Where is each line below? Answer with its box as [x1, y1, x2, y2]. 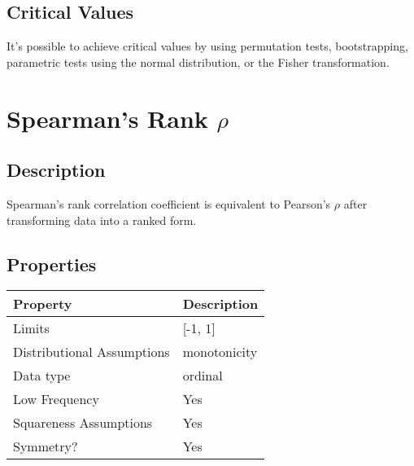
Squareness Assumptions [13, 413, 153, 433]
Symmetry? [13, 437, 78, 456]
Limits [13, 319, 50, 338]
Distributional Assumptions [13, 342, 170, 362]
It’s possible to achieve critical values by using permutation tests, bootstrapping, [7, 37, 408, 55]
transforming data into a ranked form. [7, 211, 197, 228]
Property [13, 294, 72, 314]
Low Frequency [13, 389, 99, 409]
